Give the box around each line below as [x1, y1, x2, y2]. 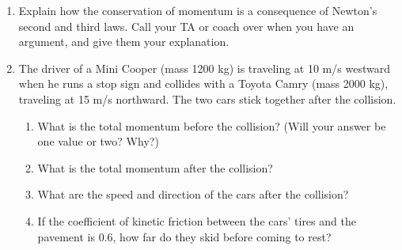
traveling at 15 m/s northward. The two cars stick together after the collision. [18, 90, 396, 107]
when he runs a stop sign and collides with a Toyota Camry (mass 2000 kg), [18, 75, 389, 92]
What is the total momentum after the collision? [37, 159, 273, 176]
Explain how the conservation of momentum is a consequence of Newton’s [18, 2, 377, 18]
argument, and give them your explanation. [18, 33, 229, 50]
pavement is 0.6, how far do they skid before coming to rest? [37, 228, 332, 244]
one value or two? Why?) [37, 133, 159, 150]
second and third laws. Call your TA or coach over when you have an [18, 17, 355, 34]
